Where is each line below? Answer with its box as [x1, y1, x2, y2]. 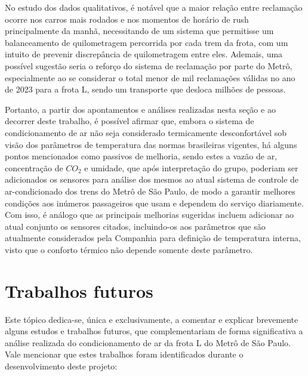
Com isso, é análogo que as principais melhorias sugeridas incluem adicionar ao [5, 208, 294, 221]
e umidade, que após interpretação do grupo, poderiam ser [84, 161, 298, 174]
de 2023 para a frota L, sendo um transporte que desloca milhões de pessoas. [5, 83, 286, 95]
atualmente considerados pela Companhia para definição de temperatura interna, [5, 232, 301, 244]
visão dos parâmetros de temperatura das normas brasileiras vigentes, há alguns [5, 138, 297, 150]
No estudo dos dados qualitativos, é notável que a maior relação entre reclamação [5, 1, 303, 13]
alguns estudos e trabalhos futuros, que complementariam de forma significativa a [5, 325, 303, 337]
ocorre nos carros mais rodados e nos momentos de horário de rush [5, 13, 249, 25]
